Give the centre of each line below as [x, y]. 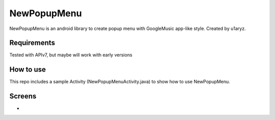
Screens [23, 96]
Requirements [32, 43]
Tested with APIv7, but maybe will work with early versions [71, 55]
